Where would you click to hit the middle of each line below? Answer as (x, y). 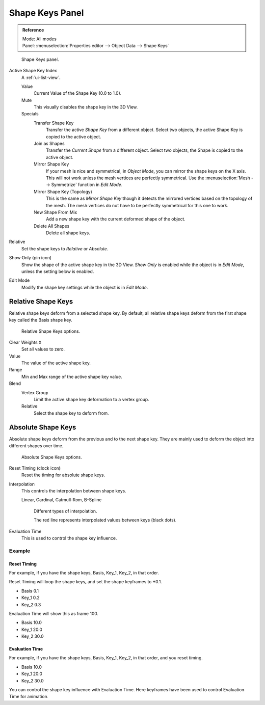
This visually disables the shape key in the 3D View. (86, 107)
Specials (30, 114)
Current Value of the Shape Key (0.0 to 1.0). (78, 93)
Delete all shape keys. (68, 233)
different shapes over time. (36, 446)
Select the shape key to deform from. (71, 413)
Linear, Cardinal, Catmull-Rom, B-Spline (61, 500)
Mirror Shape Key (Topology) (63, 191)
